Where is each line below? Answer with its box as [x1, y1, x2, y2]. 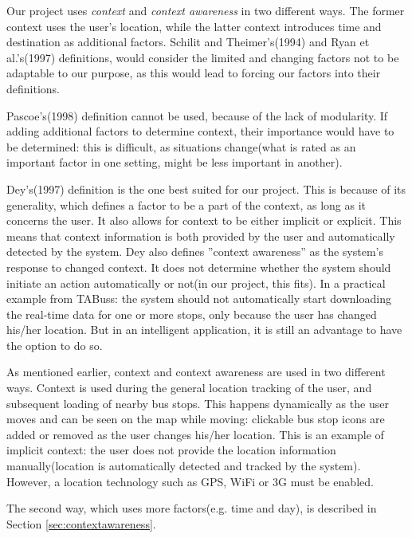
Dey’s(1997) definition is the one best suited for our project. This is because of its [6, 180, 406, 197]
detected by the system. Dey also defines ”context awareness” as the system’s [6, 243, 383, 260]
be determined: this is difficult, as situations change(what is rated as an [6, 138, 356, 155]
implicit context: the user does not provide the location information [6, 442, 336, 458]
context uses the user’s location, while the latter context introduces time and [6, 18, 382, 34]
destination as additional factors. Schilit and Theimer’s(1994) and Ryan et [6, 33, 370, 50]
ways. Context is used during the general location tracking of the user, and [6, 379, 372, 396]
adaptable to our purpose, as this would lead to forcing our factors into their [6, 65, 381, 81]
